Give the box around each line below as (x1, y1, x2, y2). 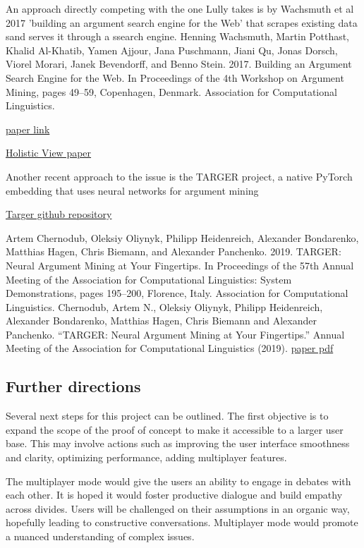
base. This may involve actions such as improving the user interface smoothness (6, 436, 350, 451)
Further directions (6, 375, 141, 397)
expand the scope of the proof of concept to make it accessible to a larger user (6, 422, 344, 437)
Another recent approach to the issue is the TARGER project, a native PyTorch (6, 169, 353, 183)
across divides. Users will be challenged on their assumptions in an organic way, (6, 501, 350, 516)
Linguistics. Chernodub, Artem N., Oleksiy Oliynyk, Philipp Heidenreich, (6, 299, 323, 314)
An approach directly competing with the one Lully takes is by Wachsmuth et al (6, 1, 354, 16)
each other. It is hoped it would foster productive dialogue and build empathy (6, 487, 343, 502)
